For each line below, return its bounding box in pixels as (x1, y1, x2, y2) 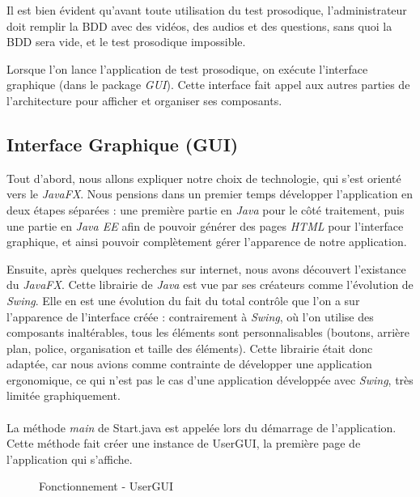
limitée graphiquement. (6, 387, 121, 404)
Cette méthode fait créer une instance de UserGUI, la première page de (6, 435, 361, 452)
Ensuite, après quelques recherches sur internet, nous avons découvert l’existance (6, 260, 406, 277)
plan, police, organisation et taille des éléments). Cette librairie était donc (6, 339, 373, 356)
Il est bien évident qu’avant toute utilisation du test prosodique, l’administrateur (6, 2, 407, 18)
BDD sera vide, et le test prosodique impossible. (6, 33, 246, 50)
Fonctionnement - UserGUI (39, 478, 174, 495)
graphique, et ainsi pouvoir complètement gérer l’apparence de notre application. (6, 233, 407, 250)
